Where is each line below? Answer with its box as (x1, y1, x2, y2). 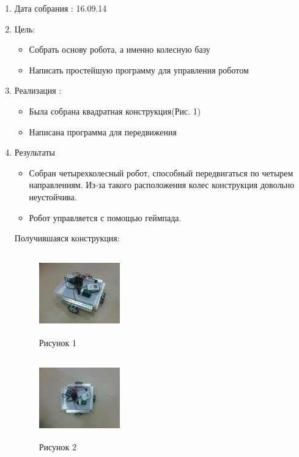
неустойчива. (29, 190, 77, 203)
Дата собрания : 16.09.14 (14, 2, 107, 14)
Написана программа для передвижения (29, 125, 177, 138)
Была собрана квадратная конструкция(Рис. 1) (29, 104, 201, 117)
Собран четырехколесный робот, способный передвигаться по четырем (29, 166, 293, 179)
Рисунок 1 (39, 336, 77, 349)
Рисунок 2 (39, 440, 77, 453)
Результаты (14, 146, 55, 159)
